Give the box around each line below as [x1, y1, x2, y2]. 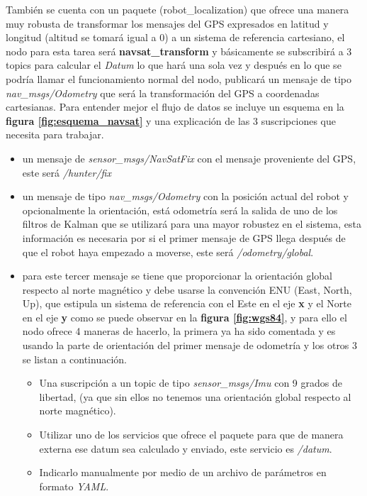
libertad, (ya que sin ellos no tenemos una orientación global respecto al [39, 389, 351, 404]
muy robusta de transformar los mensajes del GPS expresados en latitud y [6, 16, 329, 31]
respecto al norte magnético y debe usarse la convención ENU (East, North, [22, 282, 352, 297]
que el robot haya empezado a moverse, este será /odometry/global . [22, 244, 314, 259]
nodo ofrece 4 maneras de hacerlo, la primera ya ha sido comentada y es [22, 324, 336, 338]
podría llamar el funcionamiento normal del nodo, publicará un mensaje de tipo [6, 71, 351, 86]
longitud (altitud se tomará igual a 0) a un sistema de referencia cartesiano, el [6, 30, 345, 45]
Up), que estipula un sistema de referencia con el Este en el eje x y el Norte [22, 296, 351, 311]
